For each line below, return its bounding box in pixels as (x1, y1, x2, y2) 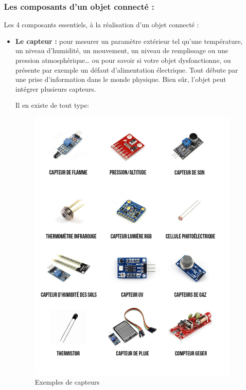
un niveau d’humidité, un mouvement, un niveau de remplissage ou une (15, 45, 228, 56)
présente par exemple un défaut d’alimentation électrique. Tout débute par (15, 64, 238, 75)
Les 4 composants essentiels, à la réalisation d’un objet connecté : (4, 19, 199, 30)
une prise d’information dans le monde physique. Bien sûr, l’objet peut (15, 74, 226, 84)
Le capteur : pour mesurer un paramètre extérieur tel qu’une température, (15, 36, 243, 46)
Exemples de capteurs (35, 377, 100, 387)
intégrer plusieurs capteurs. (15, 83, 96, 94)
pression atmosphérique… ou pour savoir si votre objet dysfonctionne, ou (15, 55, 231, 65)
